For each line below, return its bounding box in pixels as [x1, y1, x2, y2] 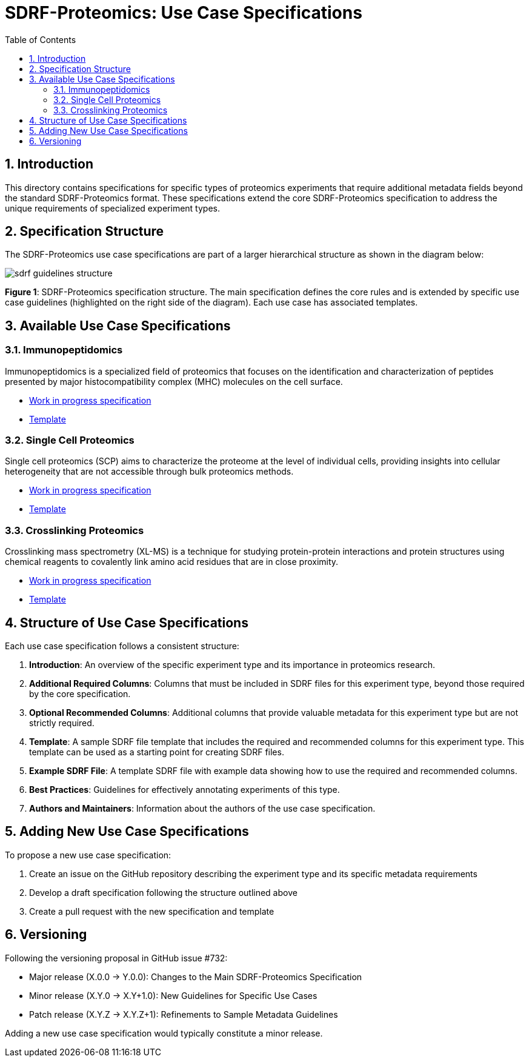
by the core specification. [29, 689, 131, 699]
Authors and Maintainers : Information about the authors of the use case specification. [29, 803, 376, 813]
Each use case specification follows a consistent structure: [5, 641, 239, 651]
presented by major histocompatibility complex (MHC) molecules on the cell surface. [5, 376, 343, 387]
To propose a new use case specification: [5, 849, 171, 860]
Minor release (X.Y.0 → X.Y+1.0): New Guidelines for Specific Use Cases [29, 990, 318, 1001]
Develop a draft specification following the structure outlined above [29, 887, 298, 898]
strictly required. [29, 718, 95, 728]
